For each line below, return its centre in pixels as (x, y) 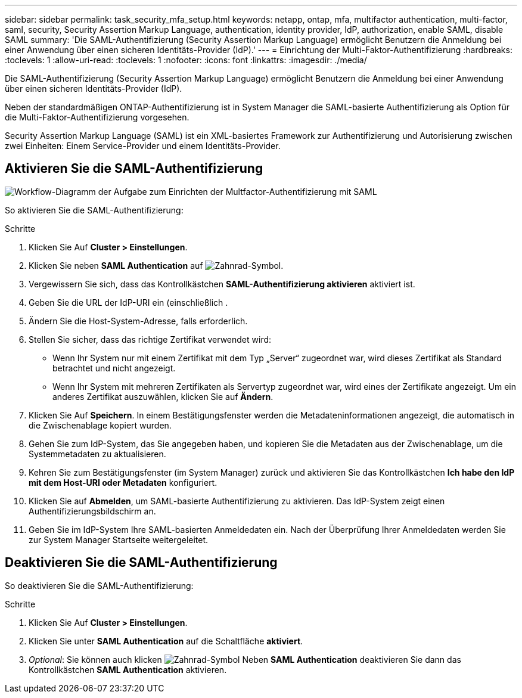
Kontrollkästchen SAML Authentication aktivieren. (128, 669)
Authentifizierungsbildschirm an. (92, 511)
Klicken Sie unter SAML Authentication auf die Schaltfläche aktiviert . (166, 641)
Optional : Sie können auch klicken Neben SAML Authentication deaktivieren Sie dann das (245, 659)
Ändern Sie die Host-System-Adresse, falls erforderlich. (138, 321)
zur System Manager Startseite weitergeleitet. (119, 539)
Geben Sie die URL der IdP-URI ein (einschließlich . (128, 302)
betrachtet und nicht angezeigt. (114, 368)
